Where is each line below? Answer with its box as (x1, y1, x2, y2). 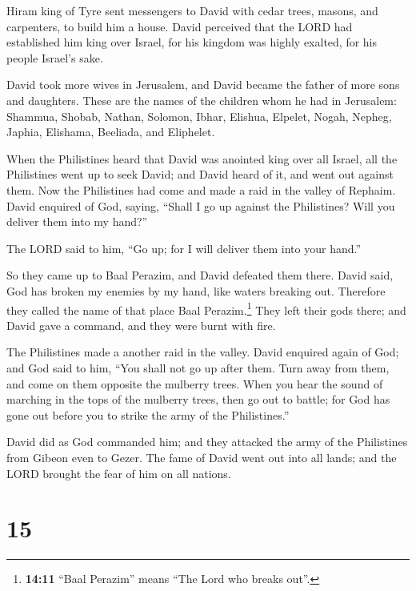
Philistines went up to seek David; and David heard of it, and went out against (6, 166, 394, 183)
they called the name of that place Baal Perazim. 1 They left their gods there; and (6, 299, 406, 318)
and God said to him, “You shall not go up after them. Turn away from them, (6, 359, 390, 376)
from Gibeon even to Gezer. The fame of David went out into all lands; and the (6, 448, 397, 465)
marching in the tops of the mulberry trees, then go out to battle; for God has (6, 391, 390, 408)
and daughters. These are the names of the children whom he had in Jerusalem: (6, 91, 397, 108)
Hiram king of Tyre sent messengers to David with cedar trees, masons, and (6, 2, 378, 18)
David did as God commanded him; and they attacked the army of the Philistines (6, 433, 408, 450)
